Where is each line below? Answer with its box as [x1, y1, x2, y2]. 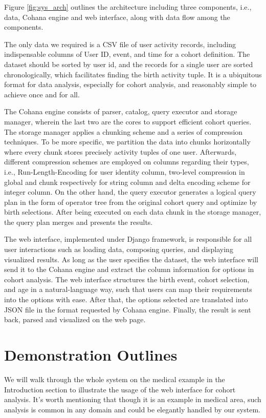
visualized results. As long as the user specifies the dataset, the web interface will [4, 254, 258, 264]
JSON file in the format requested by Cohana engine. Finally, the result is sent [4, 304, 251, 315]
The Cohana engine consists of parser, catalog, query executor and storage [4, 106, 237, 117]
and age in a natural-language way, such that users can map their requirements [4, 284, 252, 295]
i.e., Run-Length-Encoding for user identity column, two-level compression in [4, 166, 245, 177]
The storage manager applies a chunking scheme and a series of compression [4, 126, 243, 137]
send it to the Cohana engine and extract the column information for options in [4, 264, 254, 275]
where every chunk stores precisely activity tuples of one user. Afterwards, [4, 146, 237, 157]
